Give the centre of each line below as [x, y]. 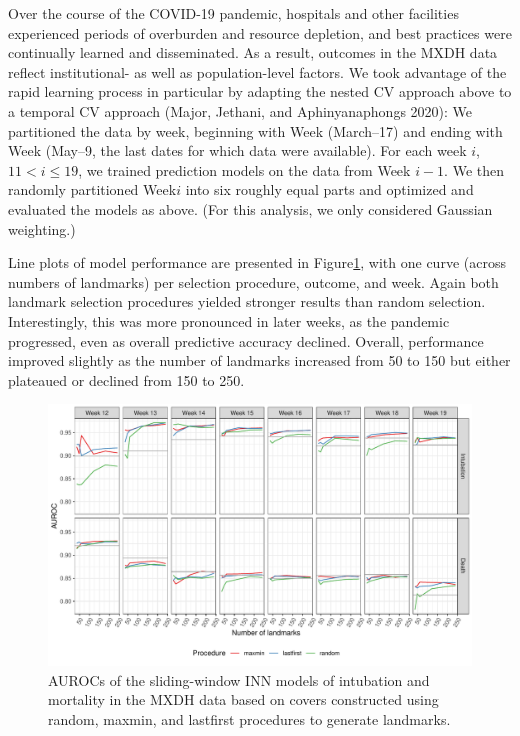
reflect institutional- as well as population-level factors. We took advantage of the [257, 71]
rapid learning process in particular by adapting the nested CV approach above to [260, 91]
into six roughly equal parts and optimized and [329, 189]
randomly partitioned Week [92, 189]
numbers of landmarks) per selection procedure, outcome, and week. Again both [253, 281]
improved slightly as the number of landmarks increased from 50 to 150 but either [259, 360]
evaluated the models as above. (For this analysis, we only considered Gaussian [250, 208]
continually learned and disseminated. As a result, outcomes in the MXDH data [253, 52]
